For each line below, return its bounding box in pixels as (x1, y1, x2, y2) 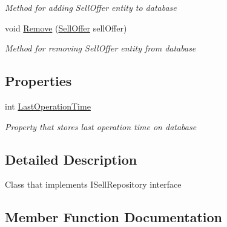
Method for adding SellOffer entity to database (5, 1, 177, 13)
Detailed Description (5, 150, 137, 168)
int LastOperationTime (5, 99, 91, 112)
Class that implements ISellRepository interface (5, 178, 182, 191)
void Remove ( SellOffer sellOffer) (5, 21, 127, 34)
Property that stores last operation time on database (5, 120, 197, 133)
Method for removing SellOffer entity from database (5, 42, 196, 54)
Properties (5, 71, 72, 90)
